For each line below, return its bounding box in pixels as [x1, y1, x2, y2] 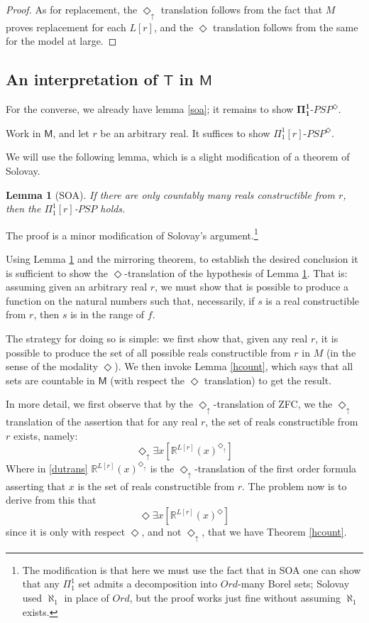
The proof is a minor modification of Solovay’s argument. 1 [6, 225, 258, 242]
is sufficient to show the [6, 265, 109, 280]
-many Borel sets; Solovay [237, 576, 350, 591]
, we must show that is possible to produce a [155, 279, 349, 294]
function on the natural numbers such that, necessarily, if [6, 293, 255, 308]
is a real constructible [265, 293, 360, 308]
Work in [6, 125, 41, 140]
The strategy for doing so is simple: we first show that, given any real [6, 330, 308, 345]
